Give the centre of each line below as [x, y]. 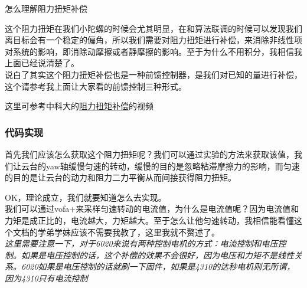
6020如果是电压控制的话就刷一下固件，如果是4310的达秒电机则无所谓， [158, 266]
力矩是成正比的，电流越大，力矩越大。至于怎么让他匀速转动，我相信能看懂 [149, 220]
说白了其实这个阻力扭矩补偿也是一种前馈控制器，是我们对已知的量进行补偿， [153, 74]
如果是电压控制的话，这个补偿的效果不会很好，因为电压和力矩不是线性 [157, 255]
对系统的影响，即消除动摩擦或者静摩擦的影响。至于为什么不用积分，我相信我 [153, 51]
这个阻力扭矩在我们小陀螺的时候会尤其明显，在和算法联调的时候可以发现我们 [153, 28]
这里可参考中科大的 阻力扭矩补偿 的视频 [79, 106]
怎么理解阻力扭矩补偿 [46, 8]
